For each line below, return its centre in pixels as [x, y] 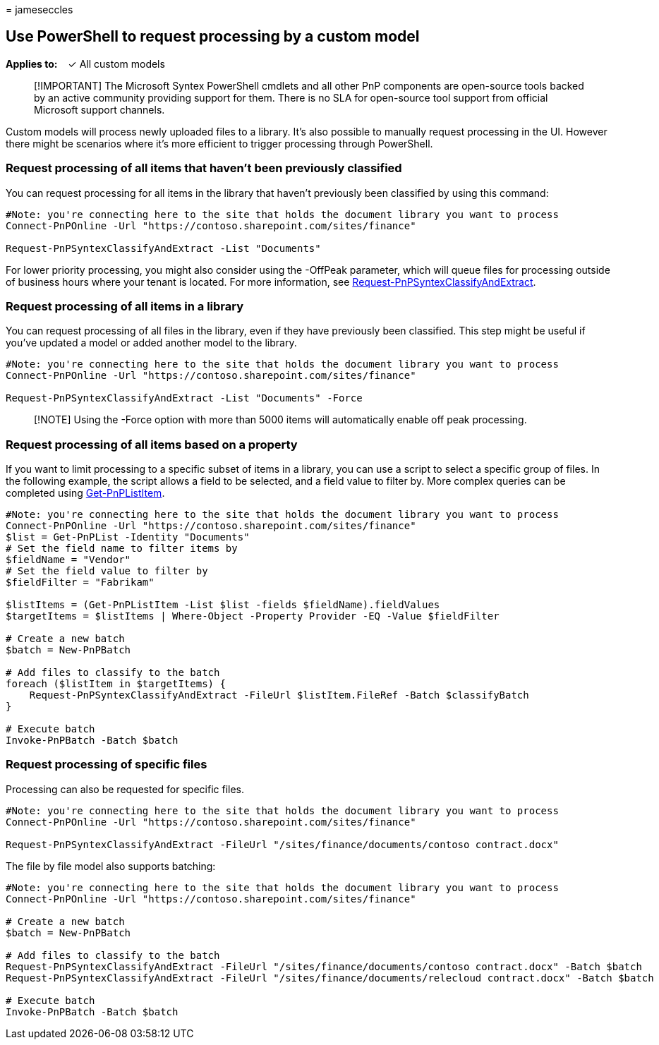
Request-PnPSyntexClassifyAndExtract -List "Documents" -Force [184, 398]
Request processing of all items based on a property [152, 444]
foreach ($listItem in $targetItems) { [116, 684]
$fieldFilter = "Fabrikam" [80, 582]
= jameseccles [40, 10]
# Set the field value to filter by [107, 571]
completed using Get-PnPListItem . [85, 493]
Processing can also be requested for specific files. [125, 789]
